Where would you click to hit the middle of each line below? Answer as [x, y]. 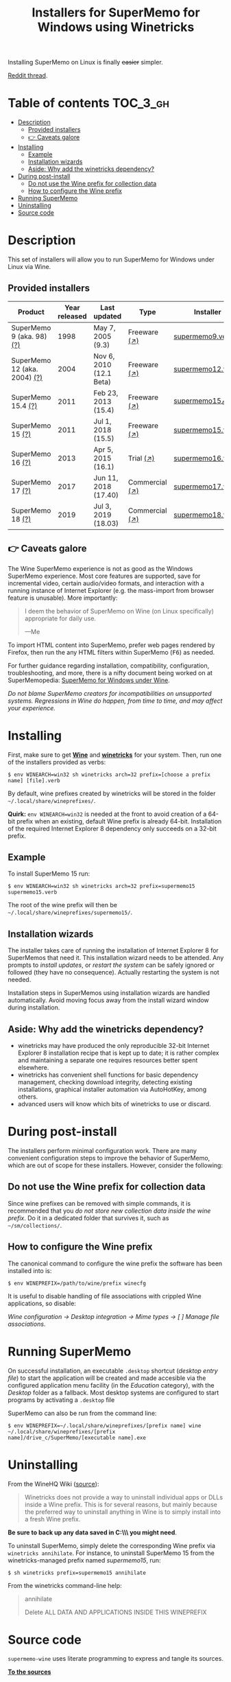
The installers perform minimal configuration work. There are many [102, 1150]
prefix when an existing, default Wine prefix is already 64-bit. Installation [119, 821]
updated [108, 316]
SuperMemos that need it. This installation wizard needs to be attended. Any [116, 958]
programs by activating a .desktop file [61, 1400]
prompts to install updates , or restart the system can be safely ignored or [111, 965]
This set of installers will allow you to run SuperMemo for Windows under [111, 259]
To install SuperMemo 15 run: [49, 874]
